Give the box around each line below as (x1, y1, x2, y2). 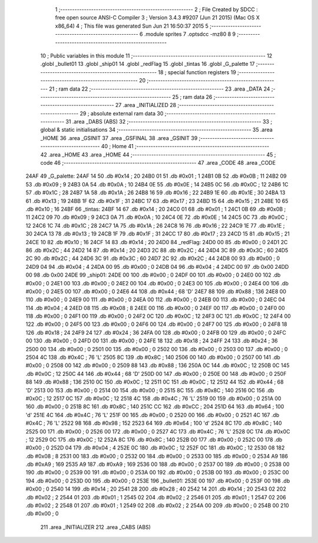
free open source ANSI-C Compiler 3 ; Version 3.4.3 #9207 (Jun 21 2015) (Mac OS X (55, 14, 260, 21)
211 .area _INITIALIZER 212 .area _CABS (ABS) (40, 524, 151, 531)
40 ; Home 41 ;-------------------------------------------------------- (101, 143, 270, 150)
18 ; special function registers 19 (158, 68, 237, 76)
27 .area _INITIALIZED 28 (115, 102, 177, 109)
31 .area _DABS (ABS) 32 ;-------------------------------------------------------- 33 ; (65, 118, 273, 125)
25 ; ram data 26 (172, 93, 213, 100)
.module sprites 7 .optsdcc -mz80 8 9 (144, 31, 236, 38)
